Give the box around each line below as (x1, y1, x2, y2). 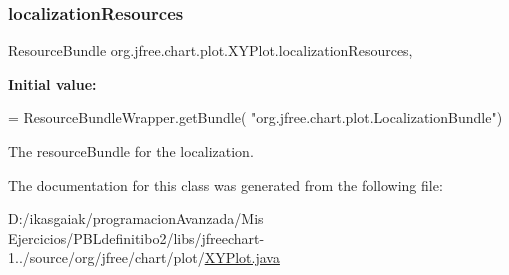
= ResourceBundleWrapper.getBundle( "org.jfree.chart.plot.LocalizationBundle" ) (8, 107, 503, 128)
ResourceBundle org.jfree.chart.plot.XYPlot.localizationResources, (8, 40, 413, 61)
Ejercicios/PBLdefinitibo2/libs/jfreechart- (8, 227, 265, 248)
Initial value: (8, 73, 97, 94)
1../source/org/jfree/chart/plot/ (8, 247, 205, 268)
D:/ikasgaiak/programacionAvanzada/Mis (8, 208, 264, 229)
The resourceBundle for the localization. (8, 141, 254, 161)
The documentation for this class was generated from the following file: (8, 174, 443, 195)
